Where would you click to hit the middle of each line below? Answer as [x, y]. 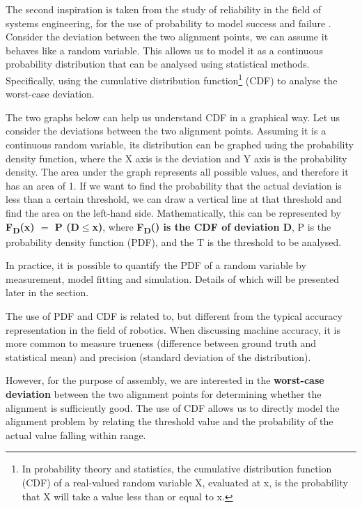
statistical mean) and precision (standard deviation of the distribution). [158, 356]
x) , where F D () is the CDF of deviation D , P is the [212, 227]
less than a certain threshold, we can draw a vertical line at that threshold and [174, 199]
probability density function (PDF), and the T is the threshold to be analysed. [174, 241]
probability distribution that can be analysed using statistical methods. [158, 64]
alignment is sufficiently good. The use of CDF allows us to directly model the [173, 407]
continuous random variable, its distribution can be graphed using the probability [180, 144]
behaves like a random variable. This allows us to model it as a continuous [164, 50]
